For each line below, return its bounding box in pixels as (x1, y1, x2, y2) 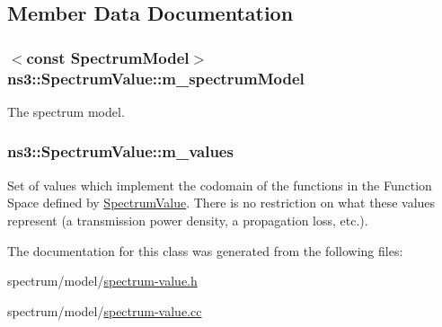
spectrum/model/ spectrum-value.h (7, 271, 198, 290)
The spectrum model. (7, 102, 125, 120)
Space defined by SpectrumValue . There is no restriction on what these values (7, 193, 436, 212)
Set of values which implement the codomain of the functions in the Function (7, 175, 432, 194)
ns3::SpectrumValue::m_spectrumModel (7, 66, 305, 89)
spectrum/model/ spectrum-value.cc (7, 301, 202, 320)
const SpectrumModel (26, 46, 190, 68)
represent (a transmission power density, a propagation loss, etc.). (7, 210, 368, 229)
